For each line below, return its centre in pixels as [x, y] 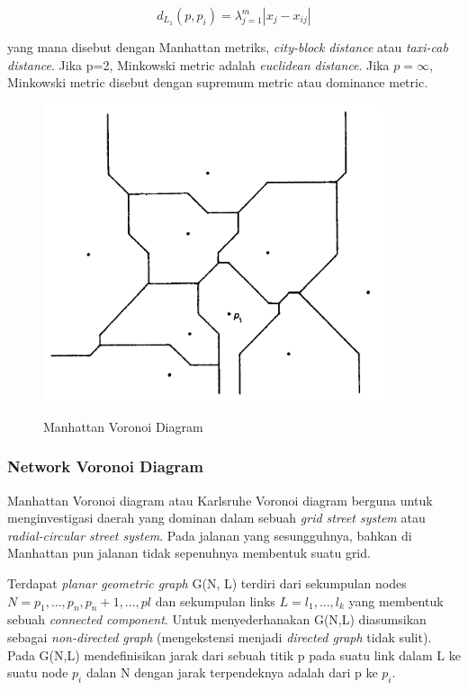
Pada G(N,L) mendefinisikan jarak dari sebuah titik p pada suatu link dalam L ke [234, 654]
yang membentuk [396, 600]
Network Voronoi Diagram [105, 466]
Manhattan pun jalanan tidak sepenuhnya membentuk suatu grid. [189, 553]
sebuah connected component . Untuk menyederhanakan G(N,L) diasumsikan [217, 619]
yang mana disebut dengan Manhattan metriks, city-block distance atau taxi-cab [228, 47]
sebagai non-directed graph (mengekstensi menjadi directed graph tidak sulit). [220, 637]
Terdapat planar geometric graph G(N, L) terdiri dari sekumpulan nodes [207, 583]
